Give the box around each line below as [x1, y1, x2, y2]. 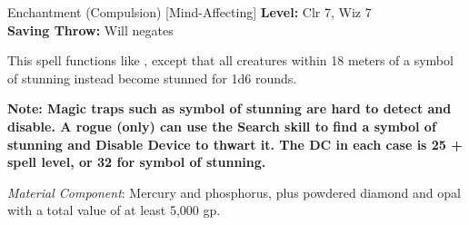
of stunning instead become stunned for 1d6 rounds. [7, 68, 297, 87]
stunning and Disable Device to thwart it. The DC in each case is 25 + [7, 134, 463, 153]
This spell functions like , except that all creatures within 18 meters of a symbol [7, 51, 454, 70]
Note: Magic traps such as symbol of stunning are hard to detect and [7, 99, 452, 118]
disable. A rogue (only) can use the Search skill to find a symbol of [7, 116, 436, 135]
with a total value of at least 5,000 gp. [7, 201, 221, 220]
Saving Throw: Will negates [7, 20, 174, 39]
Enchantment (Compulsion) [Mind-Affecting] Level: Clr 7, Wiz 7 [7, 3, 372, 21]
